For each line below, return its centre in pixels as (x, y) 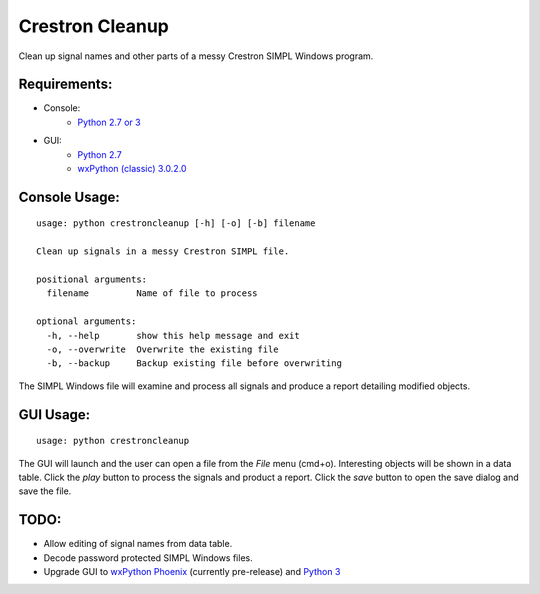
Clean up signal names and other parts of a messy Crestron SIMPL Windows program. (196, 56)
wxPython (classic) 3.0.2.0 (132, 169)
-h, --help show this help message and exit (173, 335)
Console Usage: (69, 196)
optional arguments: (86, 321)
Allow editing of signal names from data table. (138, 544)
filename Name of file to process (152, 293)
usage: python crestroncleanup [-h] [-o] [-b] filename (176, 223)
